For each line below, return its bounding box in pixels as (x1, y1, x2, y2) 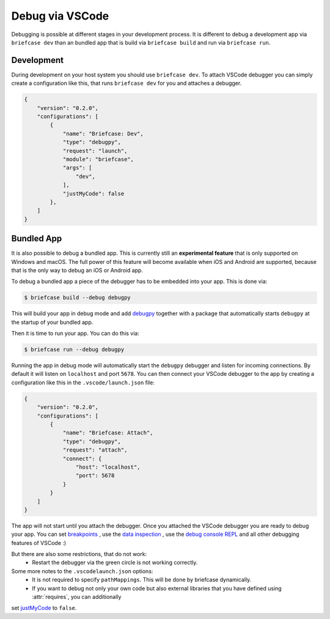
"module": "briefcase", (62, 156, 134, 163)
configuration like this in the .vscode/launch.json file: (11, 379, 155, 386)
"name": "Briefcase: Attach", (62, 430, 153, 436)
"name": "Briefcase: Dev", (62, 130, 144, 137)
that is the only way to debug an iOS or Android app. (11, 266, 144, 274)
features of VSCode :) (11, 539, 67, 546)
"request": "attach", (62, 447, 128, 453)
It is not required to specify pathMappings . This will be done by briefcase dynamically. (32, 576, 252, 584)
